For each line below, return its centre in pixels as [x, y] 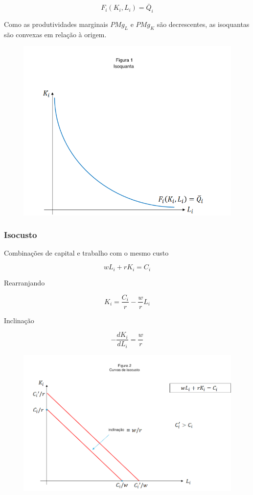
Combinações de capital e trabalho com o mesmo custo [86, 252]
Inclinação [19, 320]
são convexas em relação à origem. [55, 34]
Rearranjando [24, 282]
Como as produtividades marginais [56, 24]
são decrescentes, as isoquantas [203, 24]
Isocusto [21, 234]
